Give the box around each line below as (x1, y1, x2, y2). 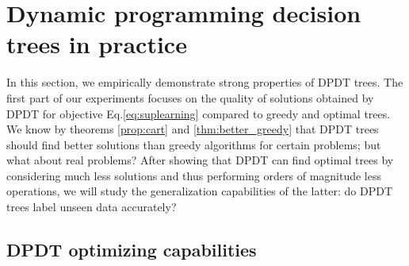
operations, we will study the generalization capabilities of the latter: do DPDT (6, 183, 393, 199)
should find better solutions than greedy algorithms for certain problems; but (6, 136, 381, 152)
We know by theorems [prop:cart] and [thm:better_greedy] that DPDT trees (6, 121, 379, 137)
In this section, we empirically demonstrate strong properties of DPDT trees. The (6, 74, 403, 91)
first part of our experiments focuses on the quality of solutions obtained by (6, 89, 374, 106)
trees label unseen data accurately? (6, 199, 177, 215)
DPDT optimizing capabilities (6, 237, 257, 262)
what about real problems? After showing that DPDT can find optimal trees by (6, 152, 394, 168)
